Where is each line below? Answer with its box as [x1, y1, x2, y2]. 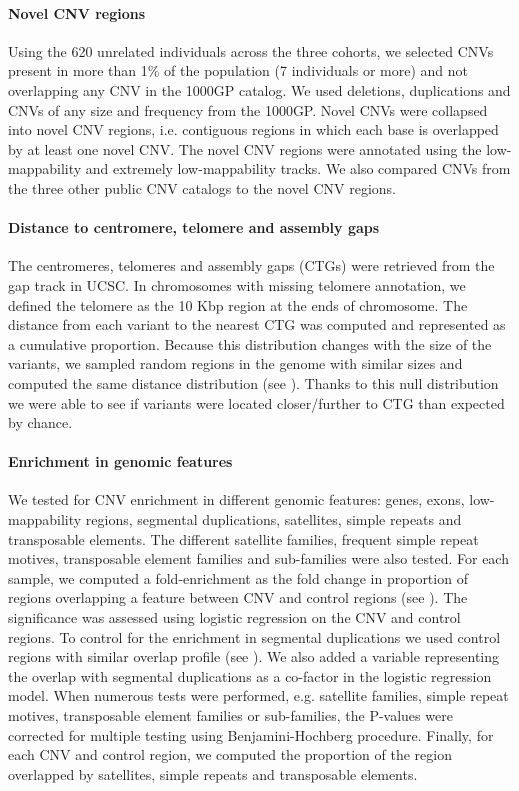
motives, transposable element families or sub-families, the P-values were [8, 705, 453, 726]
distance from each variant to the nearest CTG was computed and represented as [8, 314, 506, 335]
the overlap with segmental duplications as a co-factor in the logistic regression [8, 665, 492, 686]
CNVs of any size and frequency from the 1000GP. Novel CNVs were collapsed [8, 99, 488, 120]
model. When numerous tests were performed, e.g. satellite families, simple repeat [8, 685, 509, 706]
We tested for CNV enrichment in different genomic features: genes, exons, [8, 489, 465, 510]
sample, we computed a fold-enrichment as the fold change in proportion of [8, 567, 468, 588]
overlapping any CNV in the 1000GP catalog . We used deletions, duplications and [8, 79, 511, 100]
